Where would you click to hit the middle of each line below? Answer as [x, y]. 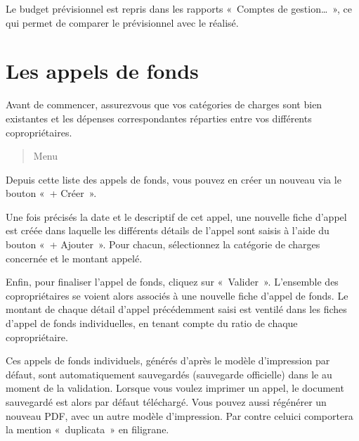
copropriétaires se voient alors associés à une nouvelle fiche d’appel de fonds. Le [177, 295]
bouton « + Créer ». [51, 193]
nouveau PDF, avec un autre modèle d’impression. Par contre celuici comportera [179, 415]
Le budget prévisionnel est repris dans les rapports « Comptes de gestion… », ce [179, 8]
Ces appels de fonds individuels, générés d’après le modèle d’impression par [168, 360]
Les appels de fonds [102, 71]
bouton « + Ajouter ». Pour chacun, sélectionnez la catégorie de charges [163, 244]
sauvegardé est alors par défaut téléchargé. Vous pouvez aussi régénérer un [166, 402]
